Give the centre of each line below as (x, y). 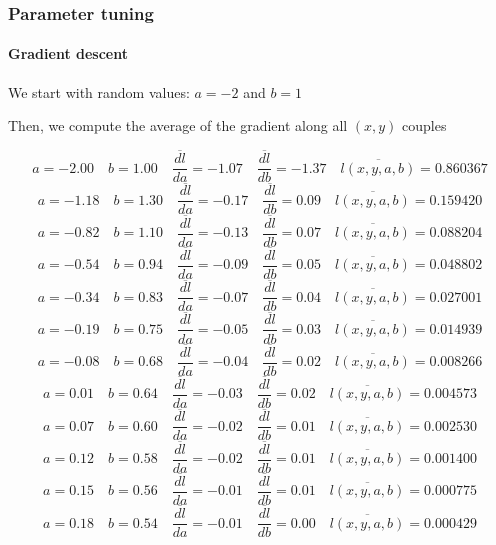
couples (424, 125)
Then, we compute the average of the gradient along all (178, 125)
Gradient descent (68, 53)
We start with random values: (99, 91)
